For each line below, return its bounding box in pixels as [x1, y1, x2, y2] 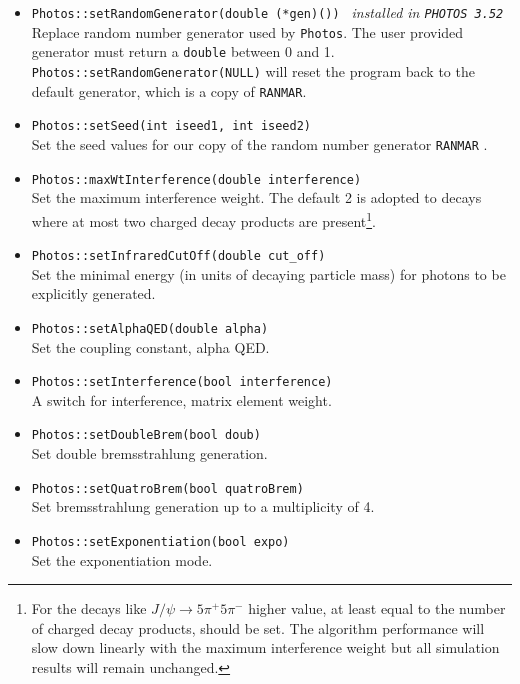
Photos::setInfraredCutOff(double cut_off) [31, 249, 326, 264]
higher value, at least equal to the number [248, 598, 506, 619]
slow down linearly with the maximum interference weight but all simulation [31, 637, 500, 658]
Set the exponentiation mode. [31, 549, 213, 570]
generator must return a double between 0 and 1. [31, 41, 335, 62]
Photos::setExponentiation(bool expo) [31, 534, 290, 549]
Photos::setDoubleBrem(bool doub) [31, 428, 261, 443]
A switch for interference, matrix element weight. [31, 389, 332, 410]
